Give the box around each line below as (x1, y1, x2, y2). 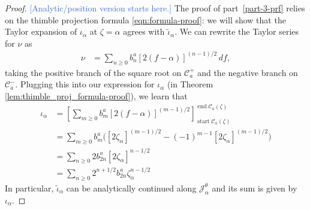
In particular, (5, 181, 54, 194)
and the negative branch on (197, 66, 298, 78)
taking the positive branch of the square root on (5, 66, 182, 78)
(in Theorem (167, 78, 213, 90)
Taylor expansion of (5, 25, 77, 38)
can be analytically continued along (66, 181, 197, 194)
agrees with (123, 25, 165, 38)
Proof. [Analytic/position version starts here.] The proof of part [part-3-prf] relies (5, 2, 305, 14)
